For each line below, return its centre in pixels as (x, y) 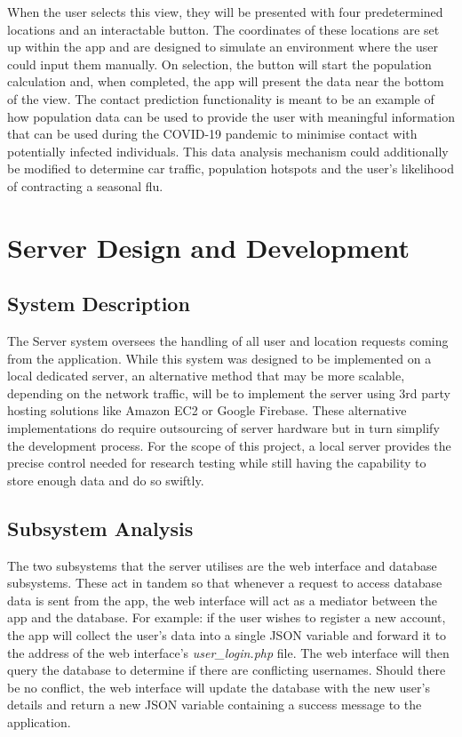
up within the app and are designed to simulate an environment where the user (223, 47)
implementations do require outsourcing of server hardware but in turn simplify (223, 428)
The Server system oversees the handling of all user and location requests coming (228, 341)
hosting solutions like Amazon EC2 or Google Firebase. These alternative (207, 410)
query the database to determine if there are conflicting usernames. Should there (227, 670)
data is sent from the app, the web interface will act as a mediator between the (223, 600)
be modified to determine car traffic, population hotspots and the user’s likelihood (231, 168)
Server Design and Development (209, 247)
